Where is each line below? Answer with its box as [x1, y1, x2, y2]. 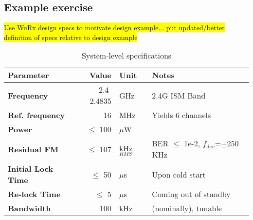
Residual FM [8, 143, 59, 155]
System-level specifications [81, 50, 172, 61]
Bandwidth [8, 202, 51, 214]
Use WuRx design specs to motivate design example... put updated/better [4, 22, 225, 33]
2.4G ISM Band [152, 89, 206, 101]
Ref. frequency [8, 109, 65, 121]
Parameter [8, 69, 49, 81]
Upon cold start [152, 168, 206, 180]
